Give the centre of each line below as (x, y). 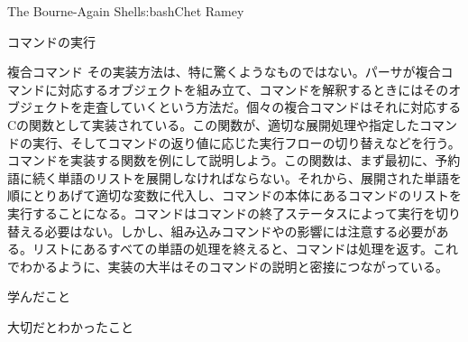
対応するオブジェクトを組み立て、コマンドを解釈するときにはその (253, 89)
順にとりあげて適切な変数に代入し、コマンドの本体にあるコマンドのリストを (234, 195)
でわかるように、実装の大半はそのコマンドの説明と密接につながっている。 (228, 266)
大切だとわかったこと (70, 326)
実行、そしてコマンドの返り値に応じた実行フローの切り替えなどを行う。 (246, 142)
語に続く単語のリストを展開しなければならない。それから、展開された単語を (234, 177)
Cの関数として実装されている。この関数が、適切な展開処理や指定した (213, 124)
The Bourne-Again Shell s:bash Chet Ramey (126, 11)
